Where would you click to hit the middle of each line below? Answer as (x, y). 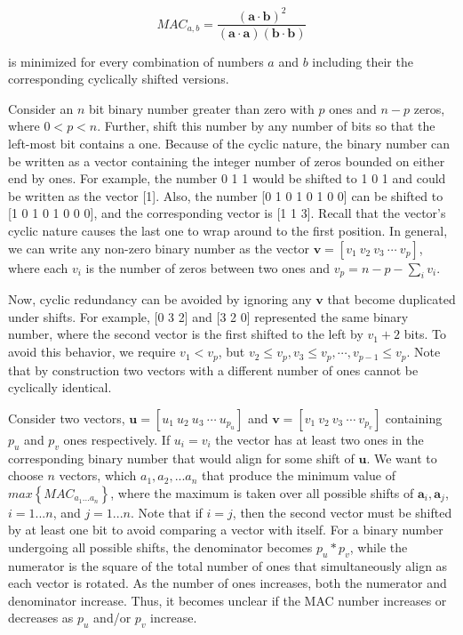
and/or (112, 618)
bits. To (425, 334)
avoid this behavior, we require (92, 352)
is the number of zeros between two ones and (208, 267)
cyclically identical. (60, 387)
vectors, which (98, 475)
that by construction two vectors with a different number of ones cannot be (213, 370)
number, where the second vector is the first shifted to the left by (186, 334)
